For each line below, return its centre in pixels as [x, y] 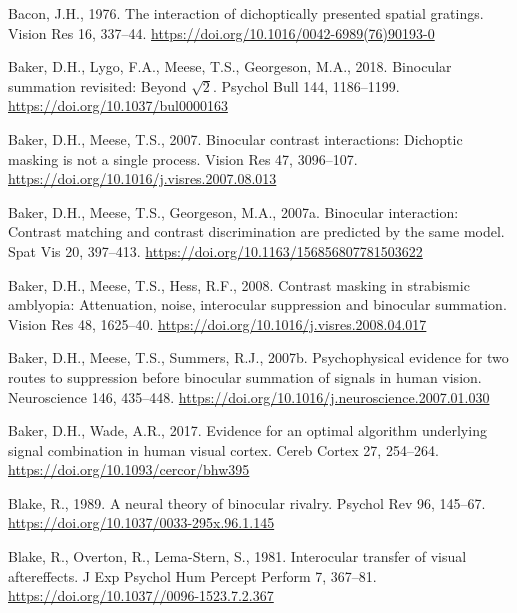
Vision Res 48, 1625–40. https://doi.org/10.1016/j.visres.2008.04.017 [217, 323]
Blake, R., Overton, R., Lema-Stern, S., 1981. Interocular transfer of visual [237, 556]
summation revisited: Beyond [97, 85]
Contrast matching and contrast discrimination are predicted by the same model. [256, 231]
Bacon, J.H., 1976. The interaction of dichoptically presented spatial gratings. [246, 13]
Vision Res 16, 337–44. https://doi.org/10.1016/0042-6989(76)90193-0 [221, 32]
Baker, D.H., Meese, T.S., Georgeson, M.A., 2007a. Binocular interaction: [233, 211]
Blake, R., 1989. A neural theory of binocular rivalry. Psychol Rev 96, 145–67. [247, 502]
